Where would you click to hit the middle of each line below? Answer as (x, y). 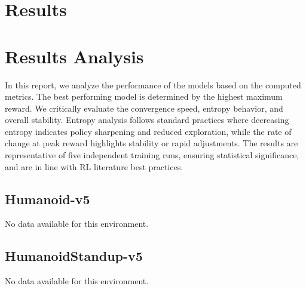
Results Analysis (74, 56)
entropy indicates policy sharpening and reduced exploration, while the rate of (148, 131)
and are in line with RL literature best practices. (94, 166)
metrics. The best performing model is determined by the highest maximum (144, 96)
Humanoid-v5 (48, 199)
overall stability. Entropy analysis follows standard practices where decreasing (147, 120)
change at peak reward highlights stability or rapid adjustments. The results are (152, 143)
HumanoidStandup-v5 (74, 256)
